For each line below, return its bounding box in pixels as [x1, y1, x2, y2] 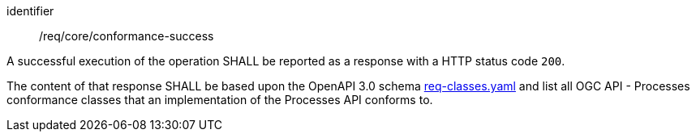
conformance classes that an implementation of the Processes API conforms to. [6, 93, 433, 107]
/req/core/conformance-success [39, 29, 214, 43]
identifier [6, 4, 54, 18]
